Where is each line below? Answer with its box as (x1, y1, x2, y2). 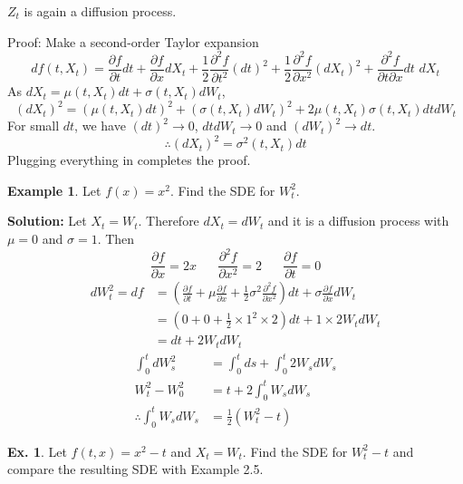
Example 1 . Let (7, 180, 101, 199)
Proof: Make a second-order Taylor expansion (7, 32, 259, 51)
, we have (74, 116, 126, 135)
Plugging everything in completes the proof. (7, 150, 251, 169)
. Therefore (138, 211, 199, 230)
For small (7, 116, 60, 135)
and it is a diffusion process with (267, 211, 449, 230)
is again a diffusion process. (24, 2, 177, 20)
